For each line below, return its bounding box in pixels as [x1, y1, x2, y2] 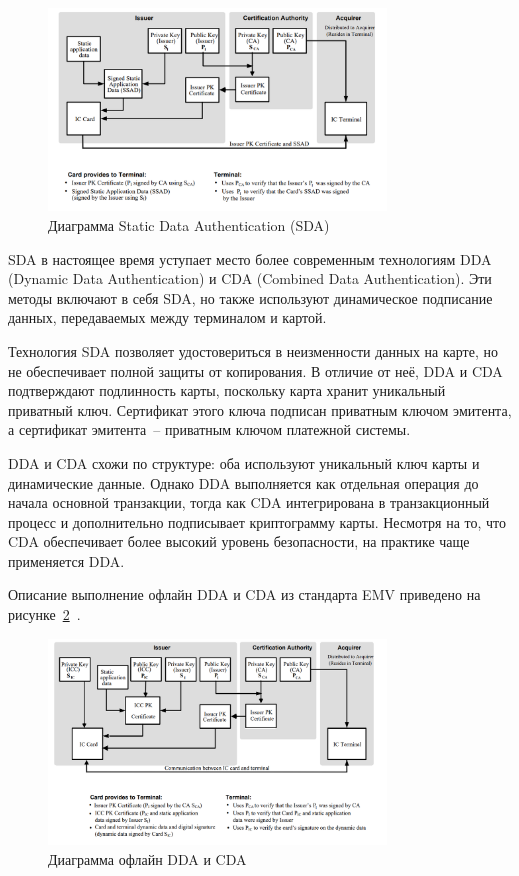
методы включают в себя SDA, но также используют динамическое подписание [8, 287, 493, 308]
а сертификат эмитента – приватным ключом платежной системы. [8, 419, 411, 440]
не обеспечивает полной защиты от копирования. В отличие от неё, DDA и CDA [8, 360, 503, 381]
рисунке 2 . [8, 604, 81, 625]
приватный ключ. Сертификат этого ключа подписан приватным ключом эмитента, [8, 399, 512, 420]
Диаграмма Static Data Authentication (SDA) [48, 214, 330, 235]
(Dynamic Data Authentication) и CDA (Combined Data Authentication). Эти [8, 268, 492, 289]
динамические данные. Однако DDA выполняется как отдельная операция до [8, 472, 479, 493]
